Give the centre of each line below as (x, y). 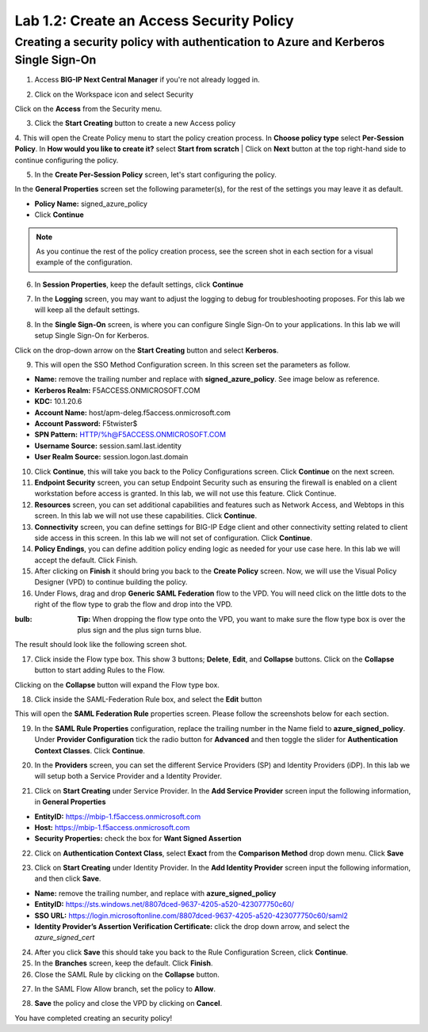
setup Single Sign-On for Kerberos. (92, 336)
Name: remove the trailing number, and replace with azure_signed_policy (155, 893)
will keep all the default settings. (87, 310)
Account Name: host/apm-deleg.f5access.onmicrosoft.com (133, 413)
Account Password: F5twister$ (86, 423)
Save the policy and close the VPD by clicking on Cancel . (128, 1003)
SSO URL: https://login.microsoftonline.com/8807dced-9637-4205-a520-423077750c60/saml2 (191, 916)
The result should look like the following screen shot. (101, 645)
